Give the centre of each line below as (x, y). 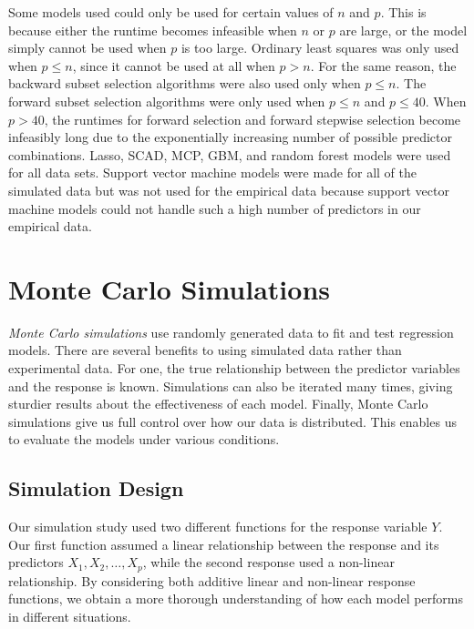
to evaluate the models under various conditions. (144, 439)
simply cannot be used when (88, 48)
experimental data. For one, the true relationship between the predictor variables (234, 368)
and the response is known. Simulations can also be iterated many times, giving (231, 386)
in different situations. (70, 617)
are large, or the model (403, 30)
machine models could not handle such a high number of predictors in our (215, 208)
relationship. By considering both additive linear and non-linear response (212, 580)
